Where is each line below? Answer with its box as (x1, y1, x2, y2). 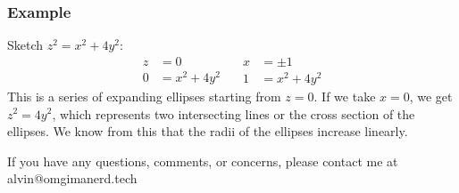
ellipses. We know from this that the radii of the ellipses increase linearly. (7, 122, 408, 141)
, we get (409, 86, 453, 105)
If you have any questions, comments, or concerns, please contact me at (7, 151, 398, 170)
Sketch (7, 36, 44, 54)
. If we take (313, 86, 376, 105)
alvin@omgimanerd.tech (7, 169, 138, 188)
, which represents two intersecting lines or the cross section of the (52, 104, 415, 123)
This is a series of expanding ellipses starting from (7, 86, 281, 105)
